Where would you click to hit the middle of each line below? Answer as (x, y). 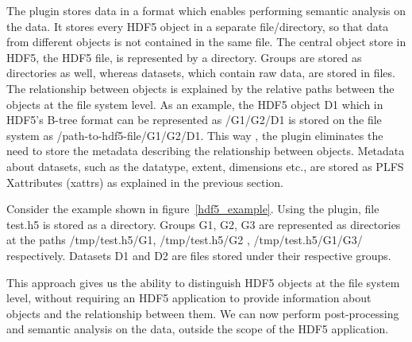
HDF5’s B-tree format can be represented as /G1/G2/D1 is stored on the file (194, 120)
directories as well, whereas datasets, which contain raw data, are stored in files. (201, 73)
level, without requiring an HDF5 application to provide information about (189, 298)
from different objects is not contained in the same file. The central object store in (206, 42)
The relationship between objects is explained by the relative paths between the (200, 88)
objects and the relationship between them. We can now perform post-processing (203, 313)
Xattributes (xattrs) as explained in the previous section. (145, 182)
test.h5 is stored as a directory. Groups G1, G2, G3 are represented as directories (204, 224)
